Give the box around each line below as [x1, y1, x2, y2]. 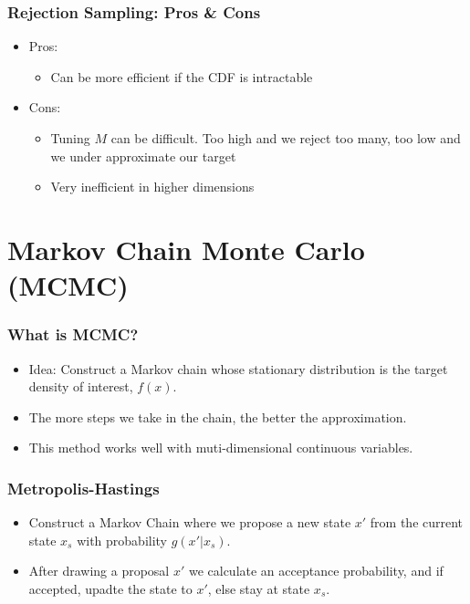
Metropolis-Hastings [7, 476, 160, 499]
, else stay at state [207, 578, 310, 598]
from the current [370, 513, 464, 532]
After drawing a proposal [28, 561, 170, 580]
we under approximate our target [50, 146, 236, 165]
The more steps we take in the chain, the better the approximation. [28, 407, 407, 426]
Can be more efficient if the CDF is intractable [50, 67, 313, 86]
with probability [77, 530, 168, 549]
